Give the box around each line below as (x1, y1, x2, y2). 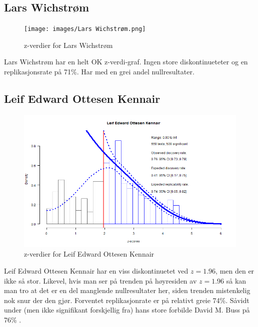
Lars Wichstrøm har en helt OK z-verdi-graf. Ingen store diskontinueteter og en (4, 56, 248, 67)
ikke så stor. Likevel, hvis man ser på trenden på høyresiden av (4, 275, 197, 286)
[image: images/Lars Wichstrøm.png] (24, 25, 146, 33)
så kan (226, 275, 246, 286)
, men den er (215, 266, 254, 276)
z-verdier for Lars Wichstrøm (24, 39, 113, 50)
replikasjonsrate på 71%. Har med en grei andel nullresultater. (4, 66, 194, 77)
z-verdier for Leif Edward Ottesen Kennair (24, 249, 154, 259)
